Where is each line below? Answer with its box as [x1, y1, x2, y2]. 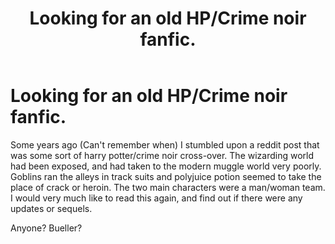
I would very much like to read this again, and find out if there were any [10, 192, 303, 204]
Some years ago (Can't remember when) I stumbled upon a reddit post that [10, 138, 320, 151]
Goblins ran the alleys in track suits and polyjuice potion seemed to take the [10, 170, 322, 182]
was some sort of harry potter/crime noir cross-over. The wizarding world [10, 149, 315, 161]
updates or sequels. [10, 202, 93, 214]
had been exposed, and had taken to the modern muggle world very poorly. [10, 160, 322, 172]
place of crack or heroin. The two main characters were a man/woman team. [10, 181, 326, 193]
